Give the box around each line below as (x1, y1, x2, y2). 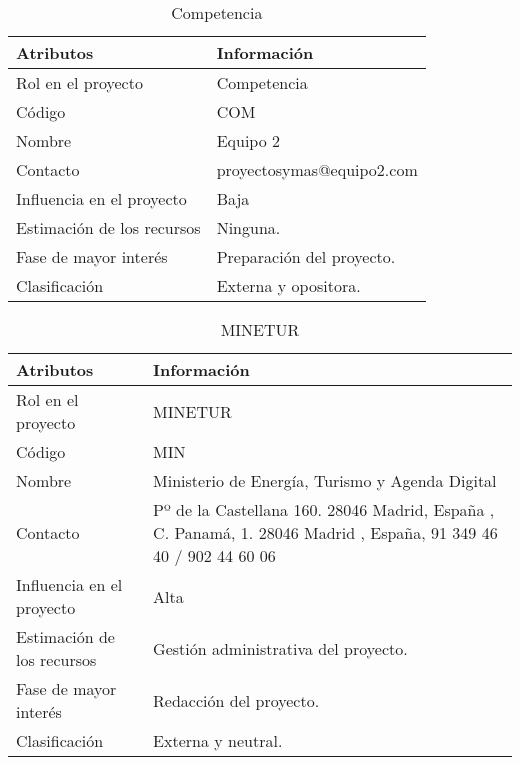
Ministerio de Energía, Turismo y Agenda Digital (153, 469, 497, 492)
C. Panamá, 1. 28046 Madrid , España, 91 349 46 (153, 521, 498, 544)
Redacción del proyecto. (153, 688, 320, 712)
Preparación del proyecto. (216, 245, 396, 268)
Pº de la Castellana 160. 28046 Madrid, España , (153, 498, 495, 521)
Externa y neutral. (153, 729, 283, 752)
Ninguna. (216, 216, 281, 239)
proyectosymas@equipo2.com (216, 158, 418, 181)
